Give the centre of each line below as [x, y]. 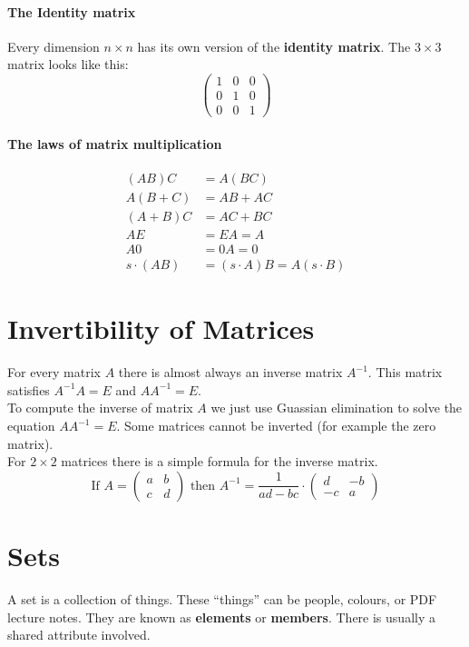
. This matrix [405, 372]
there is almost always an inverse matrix [230, 372]
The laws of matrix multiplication [115, 143]
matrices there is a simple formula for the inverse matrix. [220, 461]
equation [31, 426]
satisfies [29, 389]
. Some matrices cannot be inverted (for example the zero [276, 426]
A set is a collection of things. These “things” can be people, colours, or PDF [222, 598]
